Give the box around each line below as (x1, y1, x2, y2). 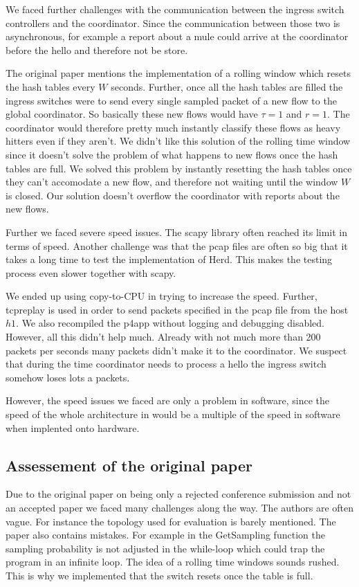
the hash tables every (6, 79, 95, 93)
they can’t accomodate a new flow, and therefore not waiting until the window (6, 174, 338, 189)
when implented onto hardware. (6, 420, 140, 435)
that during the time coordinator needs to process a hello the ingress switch (6, 356, 326, 371)
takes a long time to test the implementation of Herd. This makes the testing (6, 252, 333, 267)
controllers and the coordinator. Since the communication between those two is (6, 15, 340, 30)
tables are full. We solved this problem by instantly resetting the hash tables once (6, 161, 352, 175)
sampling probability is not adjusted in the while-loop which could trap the (6, 541, 325, 555)
